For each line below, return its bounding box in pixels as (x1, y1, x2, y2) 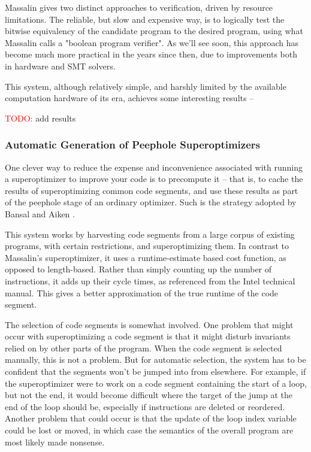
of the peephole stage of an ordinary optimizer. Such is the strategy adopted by (5, 196, 297, 208)
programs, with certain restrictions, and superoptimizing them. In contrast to (5, 239, 289, 252)
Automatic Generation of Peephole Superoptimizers (5, 137, 260, 152)
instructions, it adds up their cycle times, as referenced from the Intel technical (5, 274, 295, 287)
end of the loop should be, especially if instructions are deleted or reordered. (5, 400, 285, 412)
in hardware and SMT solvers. (5, 59, 116, 72)
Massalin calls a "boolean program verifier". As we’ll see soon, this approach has (5, 36, 298, 48)
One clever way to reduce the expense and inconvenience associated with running (5, 160, 303, 173)
